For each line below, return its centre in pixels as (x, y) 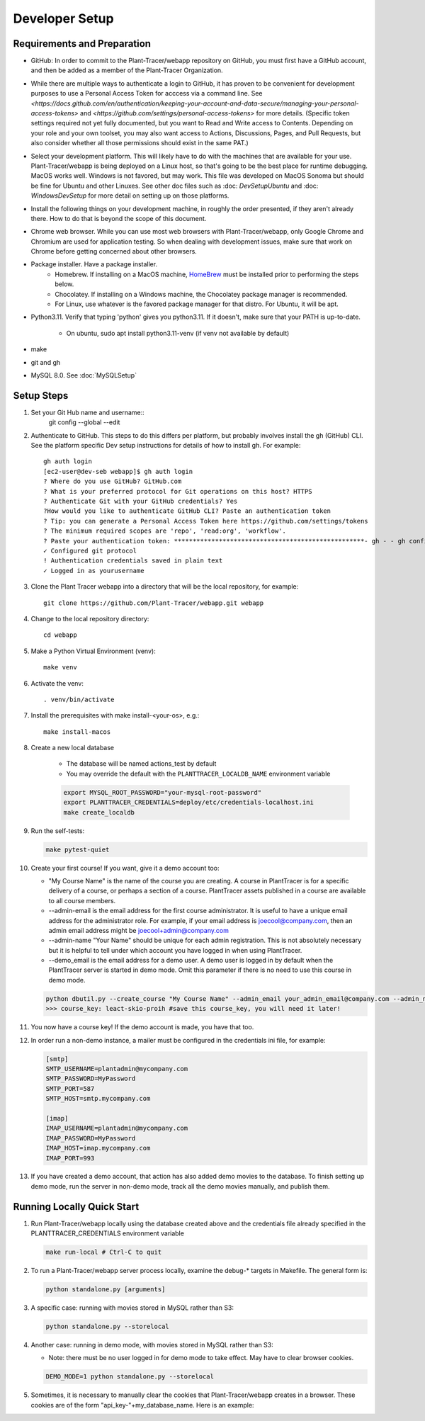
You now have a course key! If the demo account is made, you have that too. (142, 1027)
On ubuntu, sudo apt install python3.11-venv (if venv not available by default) (178, 333)
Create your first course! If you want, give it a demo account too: (125, 868)
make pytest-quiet (78, 849)
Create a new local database (73, 748)
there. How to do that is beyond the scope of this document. (119, 218)
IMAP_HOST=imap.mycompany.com (98, 1148)
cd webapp (60, 635)
